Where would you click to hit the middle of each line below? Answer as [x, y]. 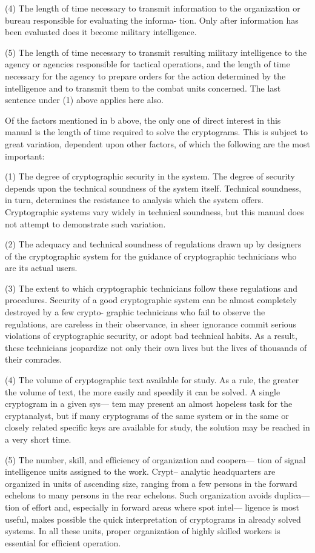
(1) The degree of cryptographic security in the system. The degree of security [150, 176]
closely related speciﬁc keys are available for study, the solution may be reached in [157, 427]
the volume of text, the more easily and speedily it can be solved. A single [143, 391]
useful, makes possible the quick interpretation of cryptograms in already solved [153, 519]
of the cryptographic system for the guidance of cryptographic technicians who [151, 256]
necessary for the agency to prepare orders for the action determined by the [145, 75]
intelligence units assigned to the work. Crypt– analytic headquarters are [140, 471]
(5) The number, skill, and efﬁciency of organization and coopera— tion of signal [155, 459]
